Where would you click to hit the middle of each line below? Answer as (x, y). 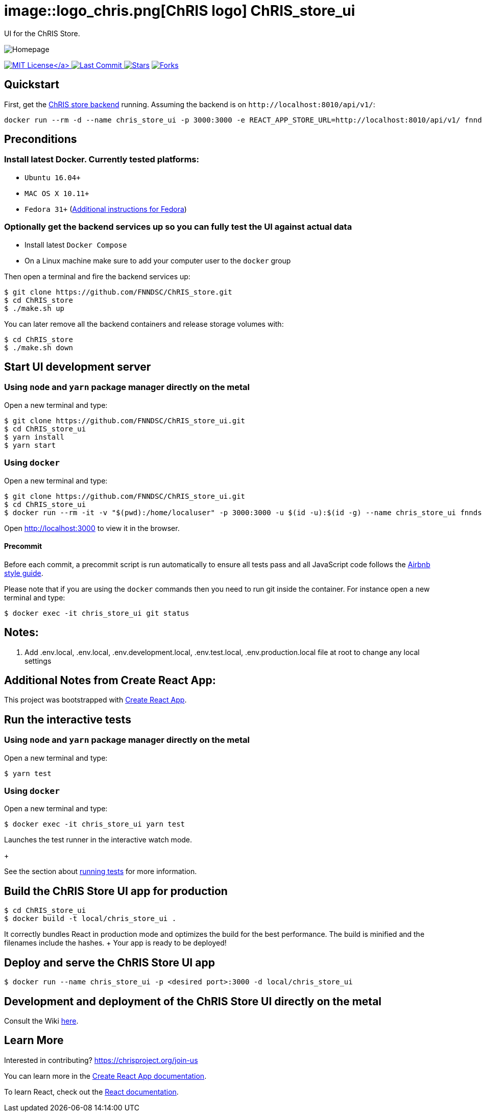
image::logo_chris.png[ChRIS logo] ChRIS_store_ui (180, 11)
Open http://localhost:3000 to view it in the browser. (92, 528)
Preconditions (41, 139)
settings (38, 661)
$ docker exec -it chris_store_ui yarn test (95, 824)
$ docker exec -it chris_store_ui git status (97, 613)
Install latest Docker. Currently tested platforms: (102, 160)
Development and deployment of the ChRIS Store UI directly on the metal (193, 1001)
